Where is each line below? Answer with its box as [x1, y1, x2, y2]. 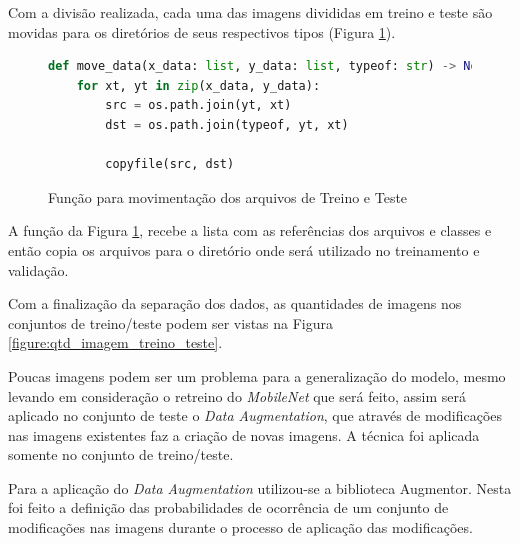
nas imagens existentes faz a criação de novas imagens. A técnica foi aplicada [8, 424, 480, 445]
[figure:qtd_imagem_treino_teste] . [8, 332, 223, 353]
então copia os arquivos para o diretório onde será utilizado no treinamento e [8, 239, 480, 260]
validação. [8, 259, 69, 280]
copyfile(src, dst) [105, 157, 235, 172]
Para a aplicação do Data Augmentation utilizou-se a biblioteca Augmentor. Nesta [8, 477, 512, 498]
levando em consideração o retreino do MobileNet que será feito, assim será [8, 385, 466, 406]
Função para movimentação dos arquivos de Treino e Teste [48, 186, 408, 207]
